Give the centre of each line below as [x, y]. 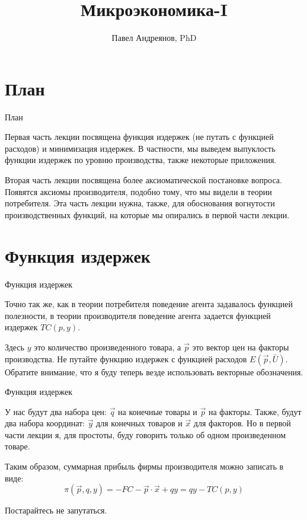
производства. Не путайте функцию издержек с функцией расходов [126, 358]
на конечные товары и [158, 411]
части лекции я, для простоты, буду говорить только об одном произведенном [145, 434]
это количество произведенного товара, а [108, 347]
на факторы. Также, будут [255, 411]
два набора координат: [45, 423]
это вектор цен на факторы [241, 347]
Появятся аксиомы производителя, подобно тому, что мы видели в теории [138, 191]
